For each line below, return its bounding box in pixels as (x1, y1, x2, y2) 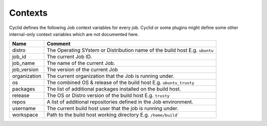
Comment (46, 40, 71, 47)
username (12, 105, 36, 112)
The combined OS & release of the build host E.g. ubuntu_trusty (46, 79, 195, 86)
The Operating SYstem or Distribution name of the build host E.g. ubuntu (46, 47, 214, 54)
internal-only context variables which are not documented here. (9, 31, 139, 37)
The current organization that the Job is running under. (46, 73, 175, 80)
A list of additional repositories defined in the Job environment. (46, 98, 194, 105)
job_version (12, 66, 39, 73)
